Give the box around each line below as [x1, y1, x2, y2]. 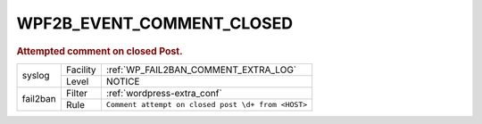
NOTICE [105, 75, 140, 87]
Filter [65, 87, 88, 99]
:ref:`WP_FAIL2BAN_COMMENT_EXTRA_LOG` [105, 63, 297, 76]
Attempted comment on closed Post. [16, 45, 183, 57]
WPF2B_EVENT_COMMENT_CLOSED [16, 13, 294, 33]
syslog [21, 70, 50, 82]
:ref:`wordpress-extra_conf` [105, 87, 222, 99]
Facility [65, 63, 97, 76]
